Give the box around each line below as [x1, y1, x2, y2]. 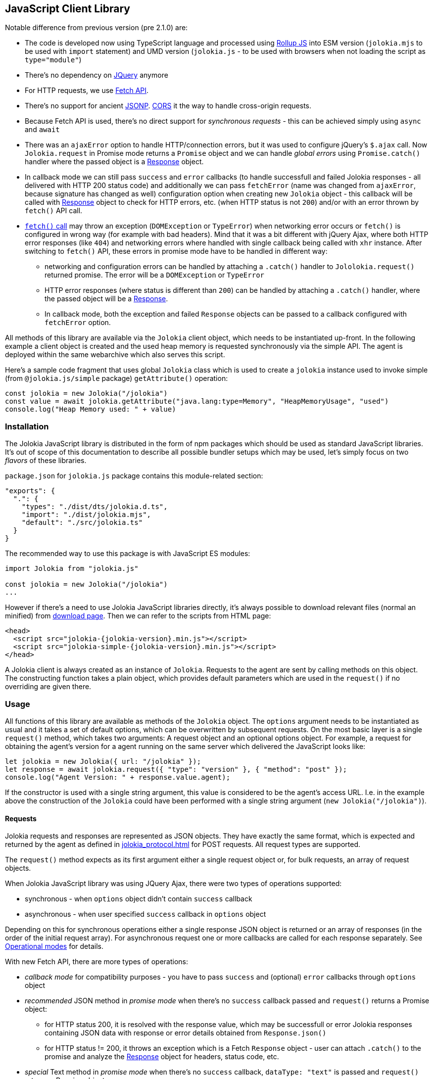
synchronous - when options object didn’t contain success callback [25, 894, 252, 903]
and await [25, 125, 60, 134]
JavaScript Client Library [5, 2, 130, 15]
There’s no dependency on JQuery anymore [25, 71, 168, 80]
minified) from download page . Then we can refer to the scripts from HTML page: [5, 611, 271, 620]
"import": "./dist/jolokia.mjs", [21, 511, 151, 519]
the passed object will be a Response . [45, 294, 168, 303]
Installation [5, 421, 49, 431]
